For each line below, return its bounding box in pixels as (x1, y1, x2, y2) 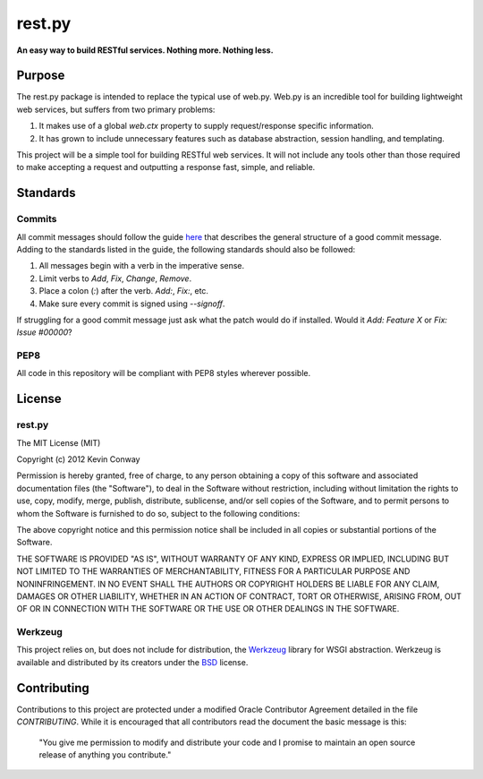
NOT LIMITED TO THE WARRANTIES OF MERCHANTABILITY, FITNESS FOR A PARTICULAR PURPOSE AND (16, 566, 411, 577)
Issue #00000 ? (16, 327, 72, 338)
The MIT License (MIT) (16, 437, 101, 448)
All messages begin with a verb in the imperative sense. (38, 261, 245, 271)
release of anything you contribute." (38, 749, 172, 760)
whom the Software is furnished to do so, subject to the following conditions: (16, 508, 301, 518)
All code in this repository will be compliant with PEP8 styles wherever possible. (16, 368, 311, 379)
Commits (16, 213, 57, 226)
